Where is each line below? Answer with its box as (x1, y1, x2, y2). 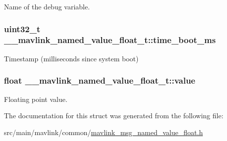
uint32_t (4, 22, 41, 35)
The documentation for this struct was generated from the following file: (4, 110, 224, 121)
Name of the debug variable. (4, 1, 90, 11)
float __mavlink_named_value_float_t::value (4, 74, 195, 87)
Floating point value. (4, 94, 67, 104)
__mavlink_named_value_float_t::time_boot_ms (4, 34, 216, 46)
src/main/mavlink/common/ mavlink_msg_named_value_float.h (4, 127, 203, 137)
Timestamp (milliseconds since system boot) (4, 53, 139, 63)
